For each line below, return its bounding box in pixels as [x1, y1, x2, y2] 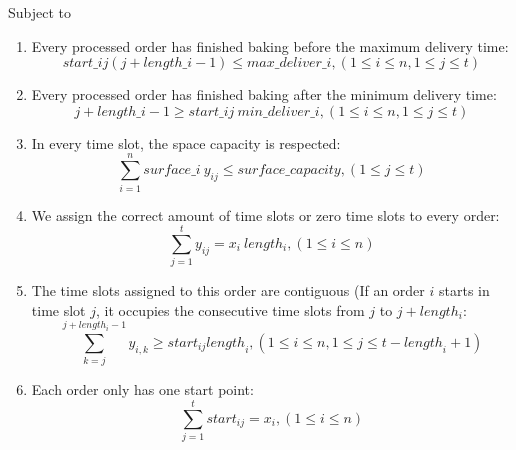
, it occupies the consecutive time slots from [95, 299, 365, 320]
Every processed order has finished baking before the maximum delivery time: [31, 35, 509, 56]
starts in [438, 280, 490, 301]
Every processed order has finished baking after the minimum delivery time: [31, 84, 497, 105]
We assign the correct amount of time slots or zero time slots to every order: [31, 204, 500, 225]
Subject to [8, 2, 72, 22]
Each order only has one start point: [31, 379, 254, 400]
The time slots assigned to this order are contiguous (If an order [31, 280, 425, 301]
